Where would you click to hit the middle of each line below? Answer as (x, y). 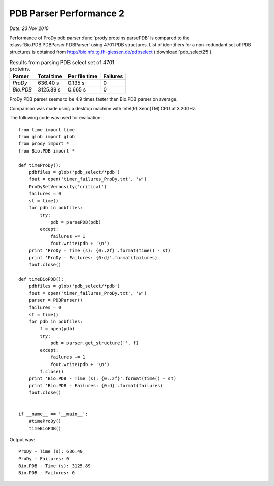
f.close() (52, 371)
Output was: (22, 440)
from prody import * (44, 144)
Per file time (83, 76)
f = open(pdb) (57, 329)
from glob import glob (47, 137)
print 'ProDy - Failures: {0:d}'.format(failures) (93, 257)
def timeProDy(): (40, 165)
